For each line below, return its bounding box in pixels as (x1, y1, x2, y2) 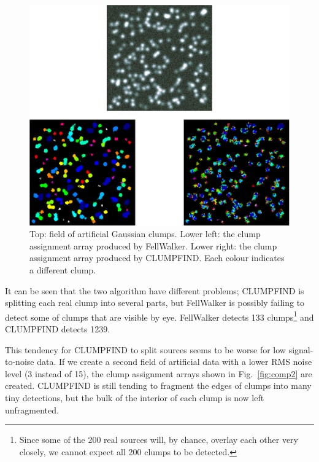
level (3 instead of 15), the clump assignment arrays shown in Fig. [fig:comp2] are (5, 367, 312, 380)
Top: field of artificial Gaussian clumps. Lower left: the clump (29, 227, 261, 240)
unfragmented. (5, 403, 59, 416)
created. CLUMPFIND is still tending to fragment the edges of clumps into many (5, 379, 312, 392)
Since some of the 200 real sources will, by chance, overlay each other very (19, 433, 298, 446)
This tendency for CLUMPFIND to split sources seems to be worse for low (5, 343, 286, 356)
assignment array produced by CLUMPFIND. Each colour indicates (29, 251, 285, 264)
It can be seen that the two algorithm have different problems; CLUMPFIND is (5, 284, 304, 297)
